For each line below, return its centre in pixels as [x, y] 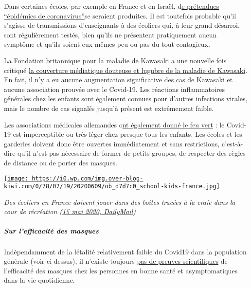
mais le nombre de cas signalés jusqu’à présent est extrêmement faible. [109, 108]
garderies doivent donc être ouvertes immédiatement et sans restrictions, [112, 143]
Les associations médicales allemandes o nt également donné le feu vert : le [114, 124]
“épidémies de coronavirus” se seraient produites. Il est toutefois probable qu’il [120, 15]
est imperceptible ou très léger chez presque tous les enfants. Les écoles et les [127, 134]
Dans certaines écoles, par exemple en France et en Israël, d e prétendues [112, 6]
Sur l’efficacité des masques [51, 230]
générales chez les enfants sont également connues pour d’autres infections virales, [126, 99]
